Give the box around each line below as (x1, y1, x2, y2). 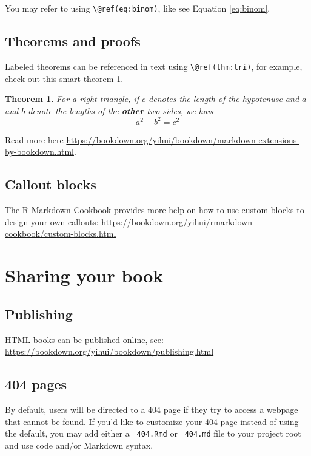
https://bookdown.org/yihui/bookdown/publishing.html (5, 345, 214, 358)
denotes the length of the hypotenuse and (149, 92, 299, 105)
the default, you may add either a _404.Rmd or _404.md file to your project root (5, 427, 301, 440)
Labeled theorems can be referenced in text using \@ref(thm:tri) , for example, (5, 60, 303, 72)
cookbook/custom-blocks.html (5, 227, 116, 240)
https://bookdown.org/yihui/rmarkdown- (101, 215, 255, 228)
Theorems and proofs (5, 32, 141, 50)
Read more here (5, 133, 64, 146)
